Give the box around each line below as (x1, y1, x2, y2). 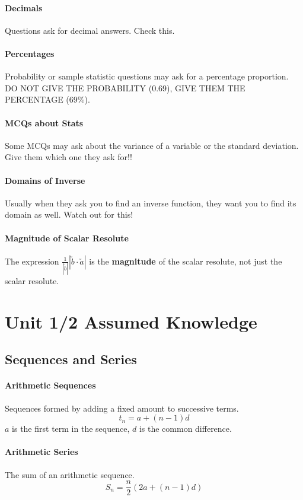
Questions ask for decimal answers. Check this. (5, 24, 175, 36)
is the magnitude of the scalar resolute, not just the (89, 254, 282, 267)
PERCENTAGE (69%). (5, 93, 90, 106)
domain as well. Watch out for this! (5, 208, 133, 221)
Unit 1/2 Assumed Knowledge (5, 309, 257, 333)
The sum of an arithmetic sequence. (5, 468, 135, 480)
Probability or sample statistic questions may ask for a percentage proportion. (5, 70, 289, 82)
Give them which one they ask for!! (5, 151, 132, 163)
